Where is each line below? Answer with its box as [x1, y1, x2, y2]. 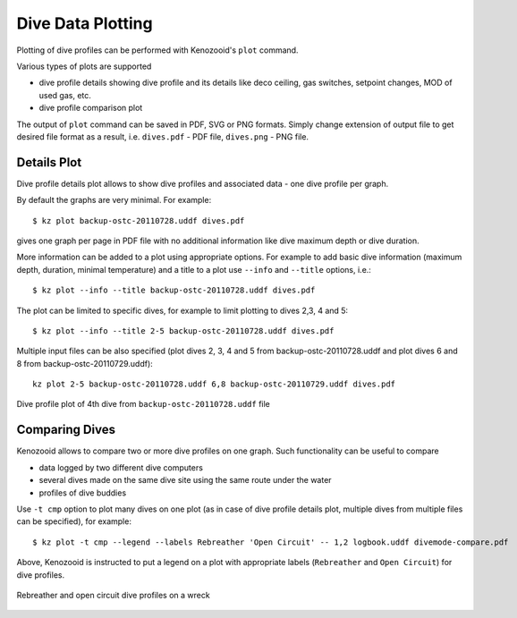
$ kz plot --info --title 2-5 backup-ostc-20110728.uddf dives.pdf [32, 326, 335, 335]
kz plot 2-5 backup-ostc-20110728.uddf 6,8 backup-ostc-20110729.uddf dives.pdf [32, 379, 396, 389]
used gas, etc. [38, 89, 91, 100]
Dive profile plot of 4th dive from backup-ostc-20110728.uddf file [16, 399, 270, 410]
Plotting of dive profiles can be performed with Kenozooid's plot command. [16, 45, 299, 55]
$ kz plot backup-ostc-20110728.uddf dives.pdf [32, 216, 245, 225]
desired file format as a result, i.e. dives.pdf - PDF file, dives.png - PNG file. [16, 131, 309, 142]
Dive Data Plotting [16, 13, 153, 33]
